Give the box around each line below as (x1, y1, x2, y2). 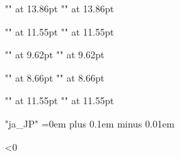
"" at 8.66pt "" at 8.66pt (5, 70, 105, 84)
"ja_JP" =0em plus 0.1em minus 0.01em (5, 116, 175, 130)
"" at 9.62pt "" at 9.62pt (5, 47, 105, 62)
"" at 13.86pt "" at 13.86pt (5, 1, 114, 15)
